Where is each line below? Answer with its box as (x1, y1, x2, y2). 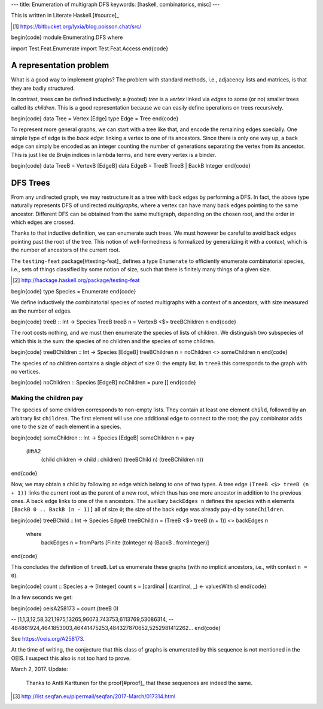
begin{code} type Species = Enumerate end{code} (11, 287, 136, 295)
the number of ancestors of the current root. (11, 246, 121, 254)
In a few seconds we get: (11, 593, 73, 601)
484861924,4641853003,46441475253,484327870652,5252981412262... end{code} (11, 624, 221, 631)
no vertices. (11, 368, 41, 375)
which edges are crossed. (11, 219, 75, 226)
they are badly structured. (11, 84, 75, 92)
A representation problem (11, 60, 109, 71)
